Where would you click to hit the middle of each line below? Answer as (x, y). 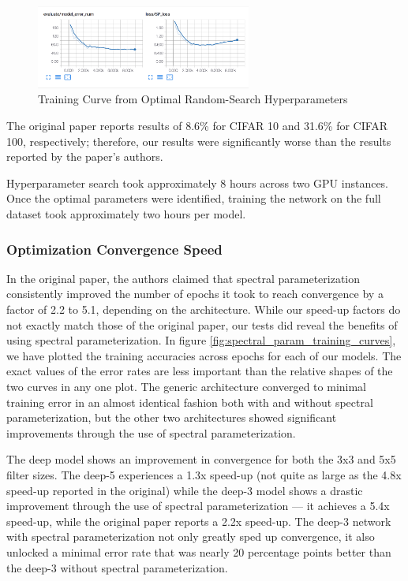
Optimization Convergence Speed (114, 249)
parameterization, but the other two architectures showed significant (172, 417)
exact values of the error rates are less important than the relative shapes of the (200, 371)
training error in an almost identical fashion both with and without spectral (190, 402)
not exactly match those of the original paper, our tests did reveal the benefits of (202, 324)
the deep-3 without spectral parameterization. (117, 567)
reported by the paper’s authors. (85, 156)
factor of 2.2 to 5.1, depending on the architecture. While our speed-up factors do (204, 309)
